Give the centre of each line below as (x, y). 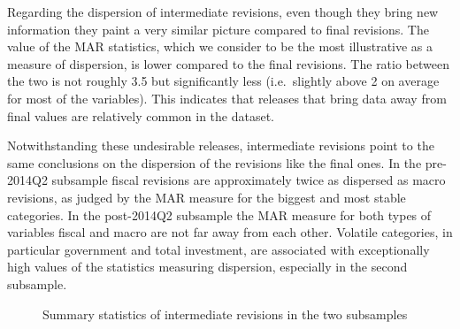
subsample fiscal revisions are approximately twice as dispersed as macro (249, 180)
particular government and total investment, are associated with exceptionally (218, 249)
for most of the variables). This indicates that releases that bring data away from (227, 98)
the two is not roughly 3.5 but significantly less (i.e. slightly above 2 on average (223, 81)
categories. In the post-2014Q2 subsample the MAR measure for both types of (219, 214)
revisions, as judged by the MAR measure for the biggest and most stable (207, 197)
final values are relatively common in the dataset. (141, 115)
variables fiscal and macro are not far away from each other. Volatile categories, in (230, 232)
